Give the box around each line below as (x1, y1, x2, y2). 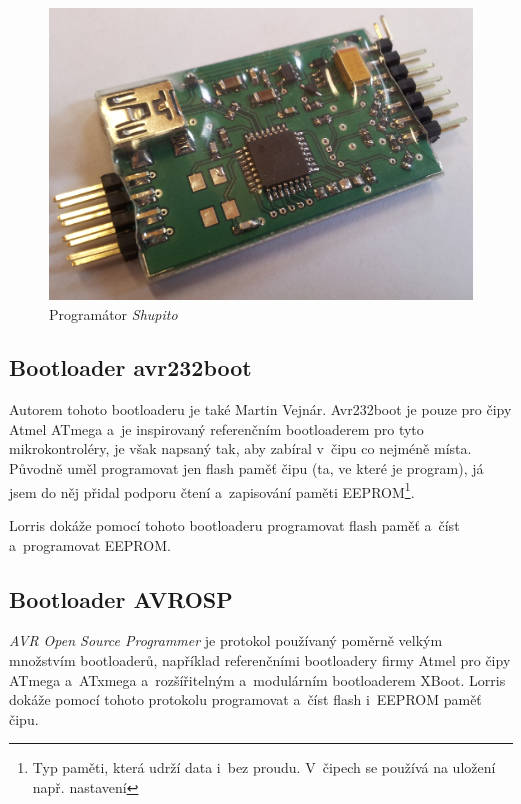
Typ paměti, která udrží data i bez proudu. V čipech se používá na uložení (32, 757, 496, 778)
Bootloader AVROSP (9, 583, 233, 614)
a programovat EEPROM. (9, 534, 171, 555)
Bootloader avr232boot (9, 352, 252, 383)
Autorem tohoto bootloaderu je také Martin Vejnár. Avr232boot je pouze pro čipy (9, 399, 512, 420)
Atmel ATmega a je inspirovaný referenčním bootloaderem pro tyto (9, 418, 424, 439)
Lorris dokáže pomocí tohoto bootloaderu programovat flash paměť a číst (9, 514, 460, 535)
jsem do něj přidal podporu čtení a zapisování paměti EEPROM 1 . (9, 478, 415, 502)
